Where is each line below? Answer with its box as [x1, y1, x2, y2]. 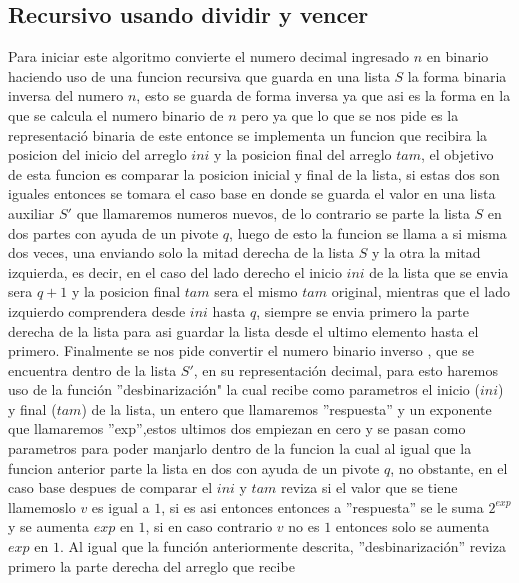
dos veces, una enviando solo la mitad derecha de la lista [8, 242, 355, 263]
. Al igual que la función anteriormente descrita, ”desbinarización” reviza [59, 536, 506, 557]
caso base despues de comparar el [8, 477, 213, 498]
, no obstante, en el [390, 457, 508, 478]
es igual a [91, 496, 150, 517]
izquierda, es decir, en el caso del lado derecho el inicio [8, 261, 342, 282]
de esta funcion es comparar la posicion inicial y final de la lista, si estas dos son [8, 163, 500, 184]
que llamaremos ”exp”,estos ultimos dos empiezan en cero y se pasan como [8, 418, 466, 439]
